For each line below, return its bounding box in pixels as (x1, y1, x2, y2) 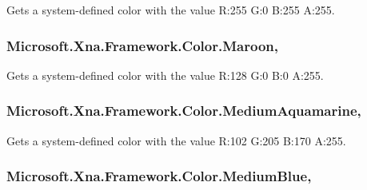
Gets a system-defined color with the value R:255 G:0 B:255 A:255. (6, 2, 335, 18)
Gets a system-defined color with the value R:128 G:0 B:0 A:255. (6, 66, 324, 83)
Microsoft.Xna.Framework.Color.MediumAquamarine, (6, 101, 361, 121)
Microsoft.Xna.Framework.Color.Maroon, (6, 35, 278, 55)
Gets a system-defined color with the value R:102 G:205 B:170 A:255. (6, 132, 346, 148)
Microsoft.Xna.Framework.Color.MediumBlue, (6, 166, 312, 186)
